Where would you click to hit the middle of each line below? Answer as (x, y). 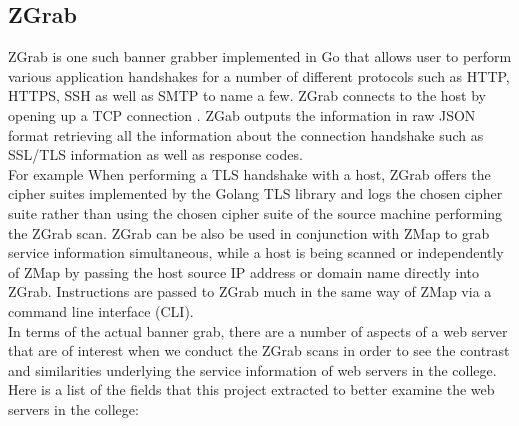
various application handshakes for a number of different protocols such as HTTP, (259, 75)
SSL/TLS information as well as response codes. (155, 154)
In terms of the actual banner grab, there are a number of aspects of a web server (258, 330)
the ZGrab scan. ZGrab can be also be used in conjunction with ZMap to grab (249, 232)
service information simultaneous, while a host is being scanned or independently (256, 252)
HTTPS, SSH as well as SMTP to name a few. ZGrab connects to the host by (247, 95)
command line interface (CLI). (101, 310)
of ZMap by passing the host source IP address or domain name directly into (243, 271)
